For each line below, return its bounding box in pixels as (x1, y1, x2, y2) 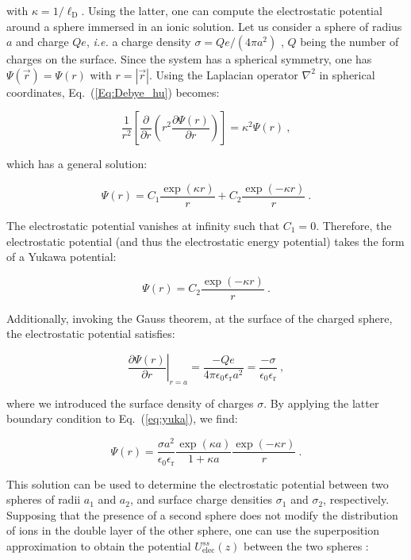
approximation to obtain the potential (6, 538, 191, 554)
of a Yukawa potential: (6, 248, 117, 265)
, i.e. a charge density (86, 33, 191, 50)
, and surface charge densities (129, 491, 273, 508)
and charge (16, 33, 69, 50)
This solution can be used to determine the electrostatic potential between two (6, 475, 389, 492)
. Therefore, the (316, 217, 392, 234)
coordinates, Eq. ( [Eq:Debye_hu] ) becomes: (6, 83, 220, 100)
